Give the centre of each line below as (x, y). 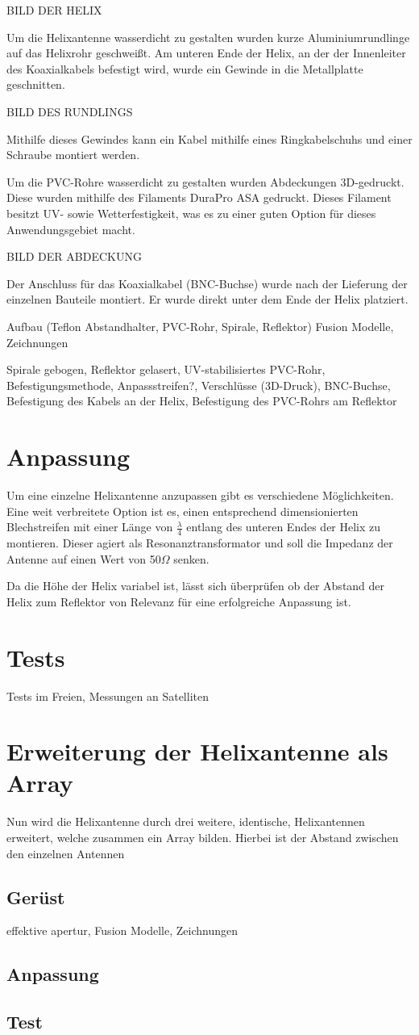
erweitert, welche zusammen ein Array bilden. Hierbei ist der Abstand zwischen (203, 838)
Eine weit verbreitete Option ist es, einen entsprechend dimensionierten (183, 511)
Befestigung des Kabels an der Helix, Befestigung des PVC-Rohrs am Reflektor (202, 401)
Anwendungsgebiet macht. (71, 229)
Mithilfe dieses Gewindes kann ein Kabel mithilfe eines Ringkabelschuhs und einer (209, 138)
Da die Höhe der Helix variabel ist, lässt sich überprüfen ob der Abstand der (196, 586)
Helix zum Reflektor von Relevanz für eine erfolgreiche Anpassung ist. (179, 601)
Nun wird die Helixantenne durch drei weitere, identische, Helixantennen (186, 821)
